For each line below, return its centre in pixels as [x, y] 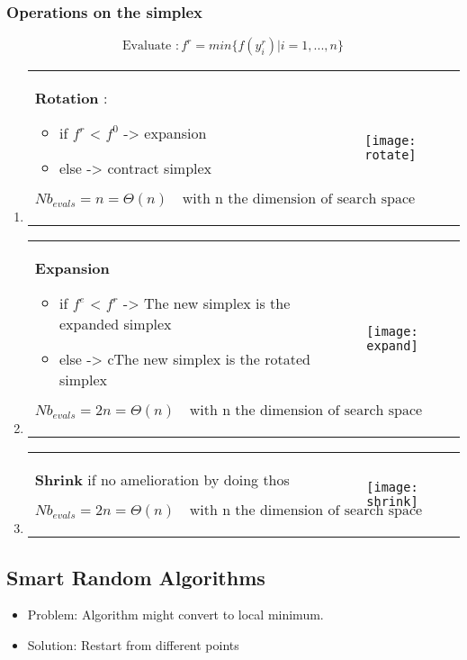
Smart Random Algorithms [136, 577]
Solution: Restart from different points [133, 645]
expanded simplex [115, 324]
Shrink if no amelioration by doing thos [162, 480]
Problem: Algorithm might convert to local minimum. [175, 615]
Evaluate [147, 46]
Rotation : [71, 98]
